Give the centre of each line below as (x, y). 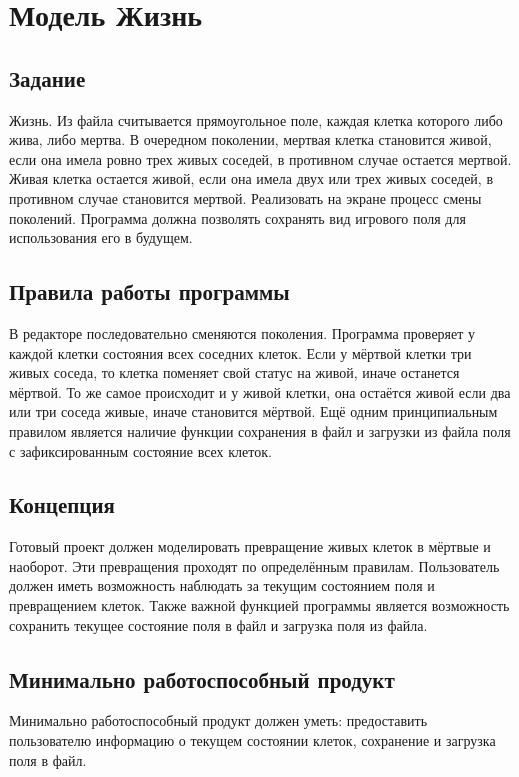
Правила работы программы (149, 291)
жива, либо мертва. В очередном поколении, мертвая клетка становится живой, (250, 139)
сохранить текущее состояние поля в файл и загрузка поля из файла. (218, 624)
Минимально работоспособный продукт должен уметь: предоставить (218, 720)
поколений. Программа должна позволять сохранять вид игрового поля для (237, 217)
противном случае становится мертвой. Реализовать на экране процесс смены (245, 197)
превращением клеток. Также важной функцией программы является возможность (259, 605)
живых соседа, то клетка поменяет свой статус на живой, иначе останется (234, 372)
